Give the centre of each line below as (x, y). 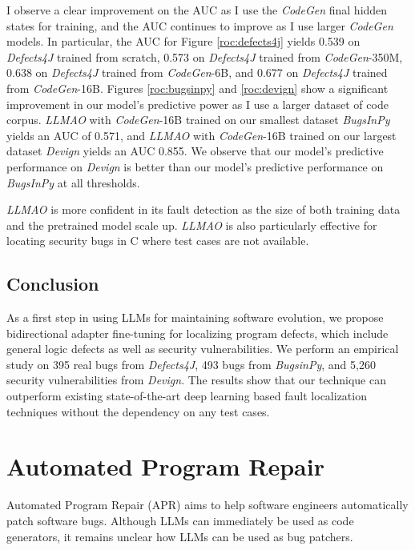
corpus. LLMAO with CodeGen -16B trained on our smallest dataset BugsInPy (198, 120)
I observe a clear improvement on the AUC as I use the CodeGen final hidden (197, 10)
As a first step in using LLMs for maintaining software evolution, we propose (195, 317)
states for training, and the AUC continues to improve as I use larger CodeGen (200, 25)
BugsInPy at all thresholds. (73, 182)
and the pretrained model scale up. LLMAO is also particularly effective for (192, 225)
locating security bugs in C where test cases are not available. (158, 241)
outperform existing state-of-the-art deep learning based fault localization (187, 396)
